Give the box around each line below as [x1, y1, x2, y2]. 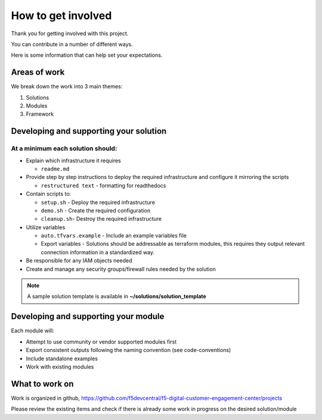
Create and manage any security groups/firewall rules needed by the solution [26, 265, 216, 273]
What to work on [11, 379, 74, 389]
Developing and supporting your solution [11, 126, 167, 137]
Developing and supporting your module [11, 311, 165, 322]
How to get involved [11, 9, 112, 22]
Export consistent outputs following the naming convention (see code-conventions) [26, 347, 231, 354]
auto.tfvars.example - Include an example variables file [41, 232, 187, 239]
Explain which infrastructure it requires [26, 157, 122, 164]
